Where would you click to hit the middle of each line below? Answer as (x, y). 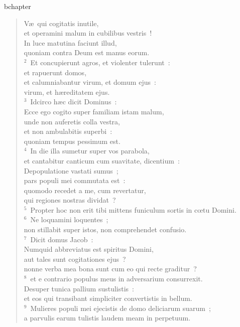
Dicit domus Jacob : (62, 239)
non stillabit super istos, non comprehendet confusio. (105, 229)
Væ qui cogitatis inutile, (61, 23)
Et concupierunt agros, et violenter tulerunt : (100, 62)
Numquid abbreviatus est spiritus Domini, (89, 249)
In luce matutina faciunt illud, (70, 42)
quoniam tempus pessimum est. (72, 141)
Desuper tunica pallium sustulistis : (79, 288)
